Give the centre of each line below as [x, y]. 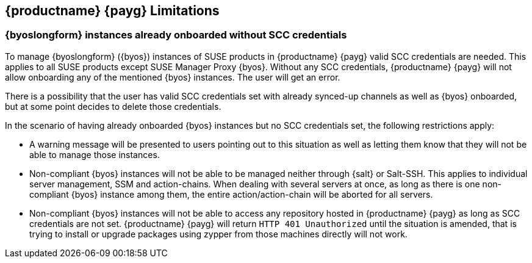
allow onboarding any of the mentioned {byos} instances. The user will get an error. [173, 77]
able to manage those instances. [95, 154]
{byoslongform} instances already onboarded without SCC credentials [176, 35]
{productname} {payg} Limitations [112, 11]
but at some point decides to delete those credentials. [113, 106]
